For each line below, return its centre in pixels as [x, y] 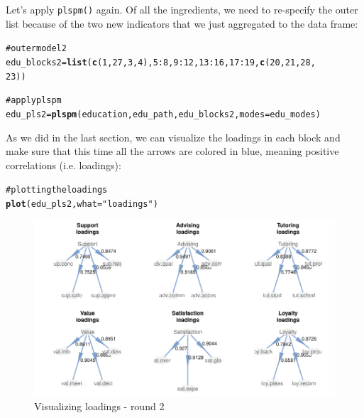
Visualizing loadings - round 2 [99, 406]
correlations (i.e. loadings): [64, 165]
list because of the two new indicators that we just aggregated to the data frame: [182, 23]
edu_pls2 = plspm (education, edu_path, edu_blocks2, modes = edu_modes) [163, 114]
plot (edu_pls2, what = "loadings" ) [82, 204]
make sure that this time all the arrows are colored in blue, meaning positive [172, 151]
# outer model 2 [36, 49]
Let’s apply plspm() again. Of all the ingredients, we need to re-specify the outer [182, 9]
